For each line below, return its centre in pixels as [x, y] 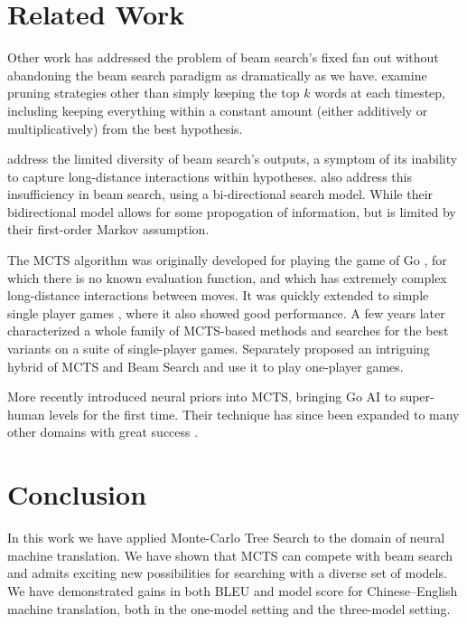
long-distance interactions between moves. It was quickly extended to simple [218, 295]
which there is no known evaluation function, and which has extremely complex [227, 277]
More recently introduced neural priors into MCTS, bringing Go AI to [202, 397]
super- [417, 397]
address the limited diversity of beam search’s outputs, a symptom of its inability [233, 159]
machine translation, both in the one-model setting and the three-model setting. [229, 608]
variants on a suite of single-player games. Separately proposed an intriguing [219, 349]
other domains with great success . [103, 432]
